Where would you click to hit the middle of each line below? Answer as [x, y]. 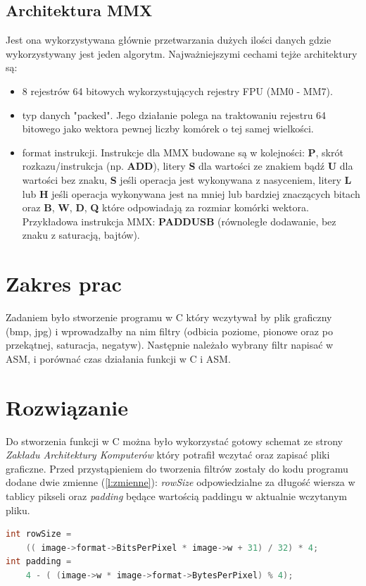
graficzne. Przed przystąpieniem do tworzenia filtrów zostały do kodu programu [177, 468]
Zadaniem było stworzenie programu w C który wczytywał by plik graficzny [169, 317]
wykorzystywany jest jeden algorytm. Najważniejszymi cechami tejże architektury [182, 53]
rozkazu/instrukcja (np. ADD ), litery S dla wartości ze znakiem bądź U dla [188, 166]
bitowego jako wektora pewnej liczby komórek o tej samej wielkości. [168, 129]
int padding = [39, 562]
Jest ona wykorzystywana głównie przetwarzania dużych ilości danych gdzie [169, 40]
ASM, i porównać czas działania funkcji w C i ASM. [118, 358]
